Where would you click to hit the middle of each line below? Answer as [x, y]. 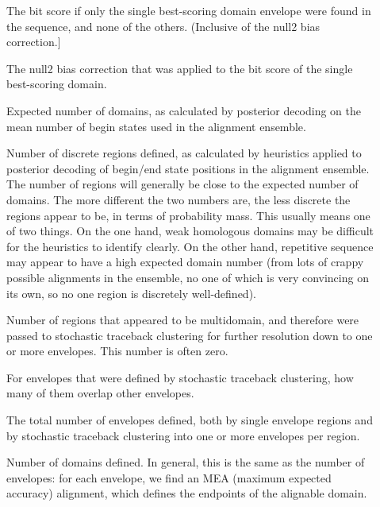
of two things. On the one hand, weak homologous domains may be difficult [190, 231]
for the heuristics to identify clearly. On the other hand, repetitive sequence [190, 246]
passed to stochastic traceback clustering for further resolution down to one [190, 335]
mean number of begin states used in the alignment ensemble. [156, 126]
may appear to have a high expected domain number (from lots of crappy [185, 262]
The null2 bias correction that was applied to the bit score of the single [180, 68]
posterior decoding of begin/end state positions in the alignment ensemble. [188, 168]
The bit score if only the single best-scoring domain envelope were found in [189, 10]
